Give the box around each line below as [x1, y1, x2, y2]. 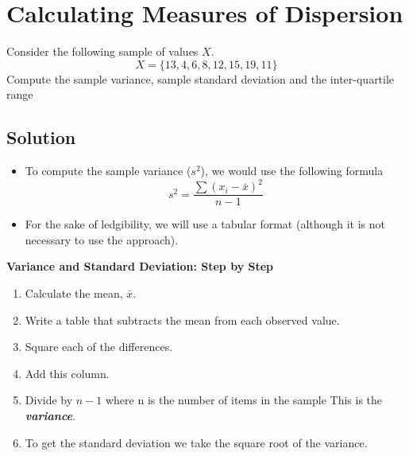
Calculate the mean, [25, 285, 123, 302]
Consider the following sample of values [6, 43, 199, 60]
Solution [6, 125, 76, 150]
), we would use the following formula [200, 162, 384, 179]
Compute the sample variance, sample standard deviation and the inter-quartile [6, 70, 395, 87]
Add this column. [25, 364, 110, 381]
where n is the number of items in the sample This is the [105, 392, 383, 408]
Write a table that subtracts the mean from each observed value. [25, 311, 340, 328]
